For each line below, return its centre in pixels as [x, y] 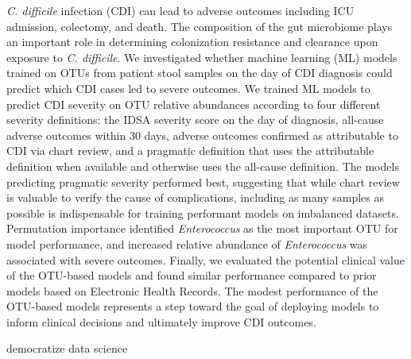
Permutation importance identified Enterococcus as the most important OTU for [202, 228]
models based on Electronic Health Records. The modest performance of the [192, 290]
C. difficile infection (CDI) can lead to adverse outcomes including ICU [180, 10]
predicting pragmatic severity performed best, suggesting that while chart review [203, 181]
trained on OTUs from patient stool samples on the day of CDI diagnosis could [200, 73]
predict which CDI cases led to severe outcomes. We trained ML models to [188, 88]
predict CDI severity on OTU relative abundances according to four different [194, 104]
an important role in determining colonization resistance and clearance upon [192, 42]
